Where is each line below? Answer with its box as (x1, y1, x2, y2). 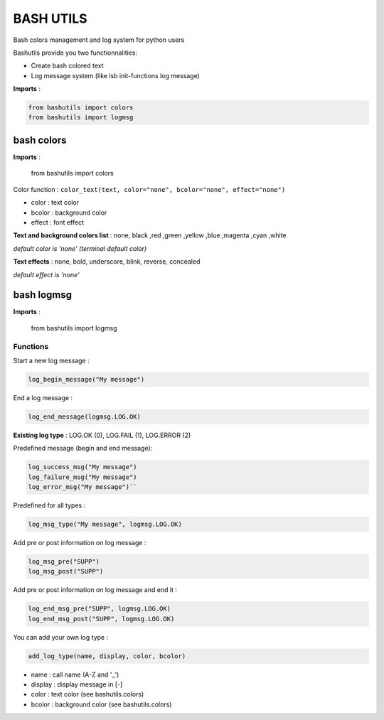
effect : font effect (31, 217, 85, 227)
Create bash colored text (31, 61, 104, 70)
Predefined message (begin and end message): (13, 444, 153, 453)
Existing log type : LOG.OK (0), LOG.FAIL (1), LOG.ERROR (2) (13, 431, 191, 439)
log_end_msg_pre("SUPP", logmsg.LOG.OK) (28, 605, 171, 613)
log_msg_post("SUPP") (28, 567, 104, 576)
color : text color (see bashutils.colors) (31, 690, 144, 699)
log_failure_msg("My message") (28, 473, 138, 481)
